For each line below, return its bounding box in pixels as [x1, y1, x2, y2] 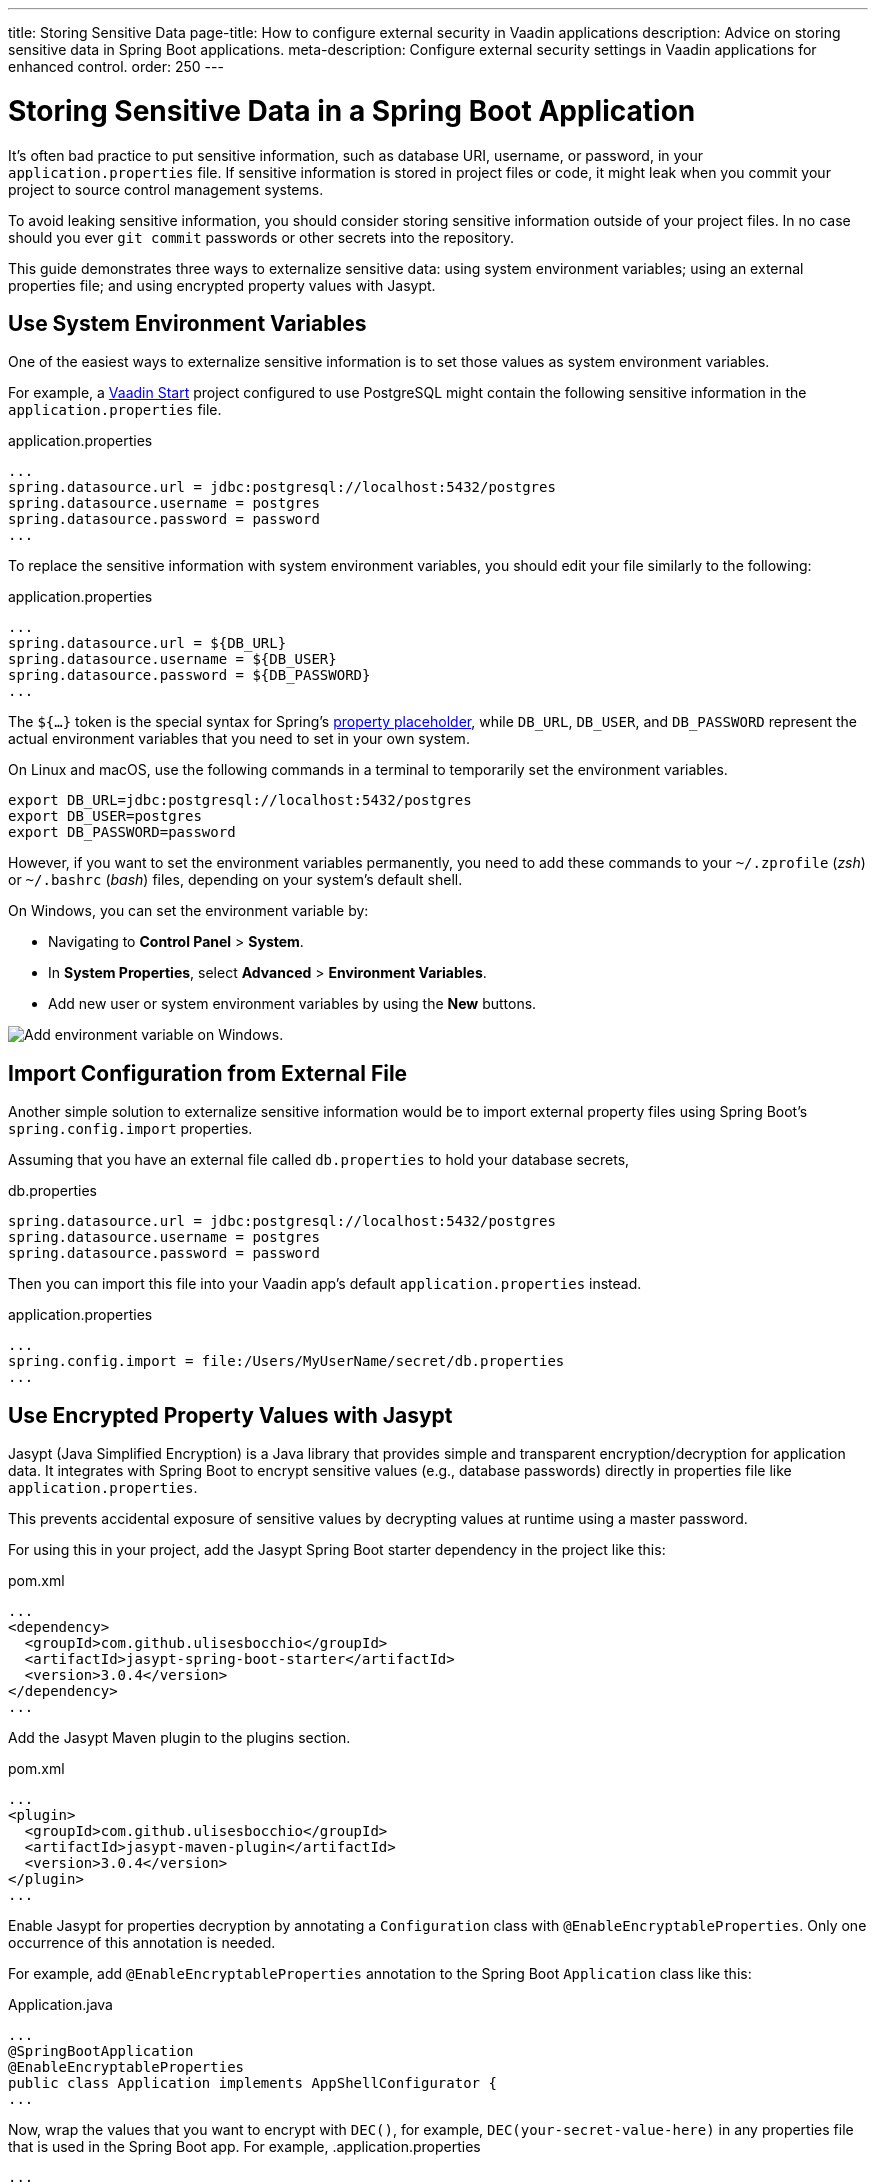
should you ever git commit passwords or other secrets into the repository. [8, 228, 515, 246]
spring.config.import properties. [8, 1120, 253, 1138]
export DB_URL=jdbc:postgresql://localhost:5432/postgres [8, 792, 472, 809]
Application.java [8, 1996, 113, 2014]
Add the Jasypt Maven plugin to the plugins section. [8, 1729, 351, 1747]
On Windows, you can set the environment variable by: [8, 902, 369, 920]
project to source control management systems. [8, 180, 324, 198]
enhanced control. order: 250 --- [8, 58, 224, 75]
